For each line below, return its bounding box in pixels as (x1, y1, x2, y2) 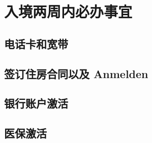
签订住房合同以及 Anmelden (4, 65, 148, 81)
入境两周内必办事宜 (4, 1, 133, 22)
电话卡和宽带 (4, 35, 68, 51)
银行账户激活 (4, 95, 68, 111)
